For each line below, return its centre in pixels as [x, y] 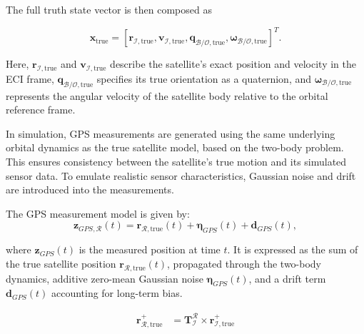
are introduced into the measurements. [90, 189]
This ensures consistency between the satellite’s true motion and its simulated [176, 162]
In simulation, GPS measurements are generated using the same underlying [171, 133]
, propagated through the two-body [244, 263]
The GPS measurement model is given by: [98, 213]
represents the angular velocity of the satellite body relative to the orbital [167, 95]
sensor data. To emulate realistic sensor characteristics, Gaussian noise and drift [181, 175]
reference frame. [41, 110]
